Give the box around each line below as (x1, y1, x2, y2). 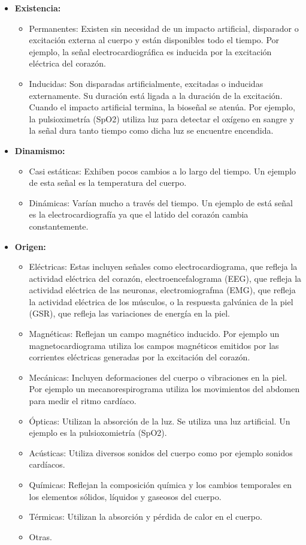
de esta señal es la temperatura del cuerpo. (29, 176, 187, 189)
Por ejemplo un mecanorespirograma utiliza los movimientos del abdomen (29, 383, 300, 395)
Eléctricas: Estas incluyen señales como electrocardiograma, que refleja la (29, 260, 298, 273)
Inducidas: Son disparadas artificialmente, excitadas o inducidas (29, 77, 263, 89)
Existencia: (14, 2, 61, 14)
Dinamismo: (14, 144, 65, 156)
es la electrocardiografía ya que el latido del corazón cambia (29, 208, 249, 221)
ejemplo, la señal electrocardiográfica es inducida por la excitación (29, 45, 272, 58)
